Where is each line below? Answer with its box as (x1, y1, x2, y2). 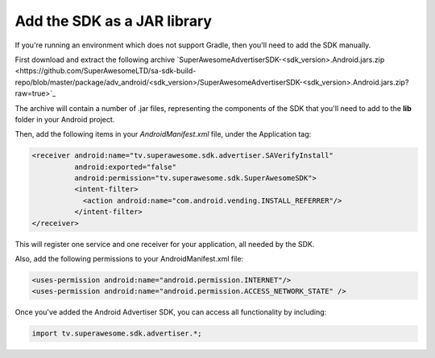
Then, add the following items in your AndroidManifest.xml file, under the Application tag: (14, 130, 312, 139)
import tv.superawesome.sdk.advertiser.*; (31, 329, 202, 338)
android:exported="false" (73, 162, 177, 171)
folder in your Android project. (14, 114, 115, 124)
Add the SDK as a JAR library (14, 12, 213, 30)
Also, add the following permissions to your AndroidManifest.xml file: (14, 253, 244, 263)
